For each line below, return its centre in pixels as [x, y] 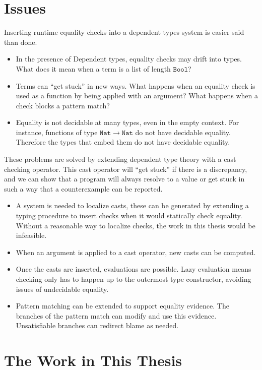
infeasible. [31, 235]
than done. [21, 42]
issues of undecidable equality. [62, 289]
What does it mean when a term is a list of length [93, 68]
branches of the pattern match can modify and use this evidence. [116, 315]
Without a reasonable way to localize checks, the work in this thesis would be [136, 225]
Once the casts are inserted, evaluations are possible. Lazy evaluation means [134, 269]
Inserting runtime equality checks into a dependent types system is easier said [124, 32]
